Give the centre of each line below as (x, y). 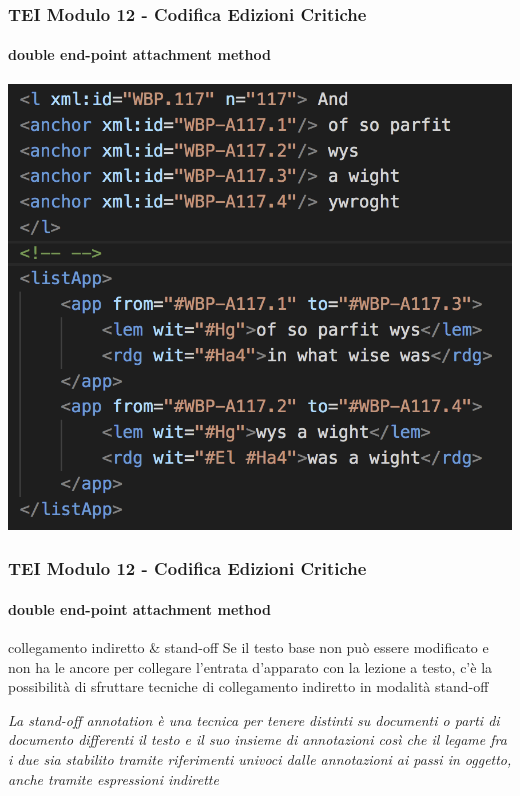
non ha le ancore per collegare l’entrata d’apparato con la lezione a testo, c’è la (250, 666)
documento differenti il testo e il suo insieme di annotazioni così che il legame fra (257, 739)
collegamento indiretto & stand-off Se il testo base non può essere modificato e (248, 647)
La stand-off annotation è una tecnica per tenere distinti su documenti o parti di (254, 719)
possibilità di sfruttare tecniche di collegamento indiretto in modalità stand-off (248, 686)
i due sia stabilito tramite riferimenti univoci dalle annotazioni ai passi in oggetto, (260, 759)
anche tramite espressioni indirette (113, 778)
